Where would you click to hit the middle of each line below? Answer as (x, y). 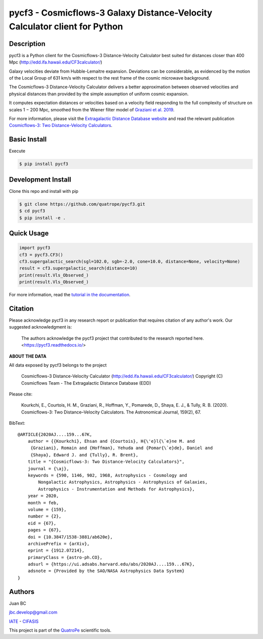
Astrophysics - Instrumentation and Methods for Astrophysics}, (116, 489)
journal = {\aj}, (48, 468)
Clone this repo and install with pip (44, 191)
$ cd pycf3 (32, 211)
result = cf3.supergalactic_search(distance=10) (78, 268)
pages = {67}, (45, 530)
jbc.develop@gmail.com (33, 612)
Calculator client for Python (66, 26)
